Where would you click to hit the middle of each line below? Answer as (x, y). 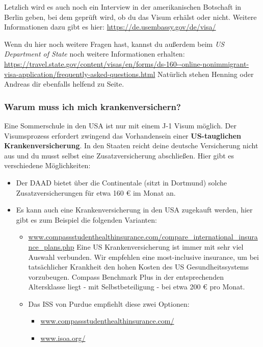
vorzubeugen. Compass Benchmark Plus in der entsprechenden (126, 276)
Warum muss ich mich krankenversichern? (93, 106)
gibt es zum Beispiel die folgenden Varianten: (86, 219)
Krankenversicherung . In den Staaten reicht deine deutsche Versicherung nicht (131, 145)
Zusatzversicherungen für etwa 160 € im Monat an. (96, 192)
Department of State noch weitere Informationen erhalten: (95, 54)
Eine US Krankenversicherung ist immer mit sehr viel (160, 246)
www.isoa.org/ (63, 338)
